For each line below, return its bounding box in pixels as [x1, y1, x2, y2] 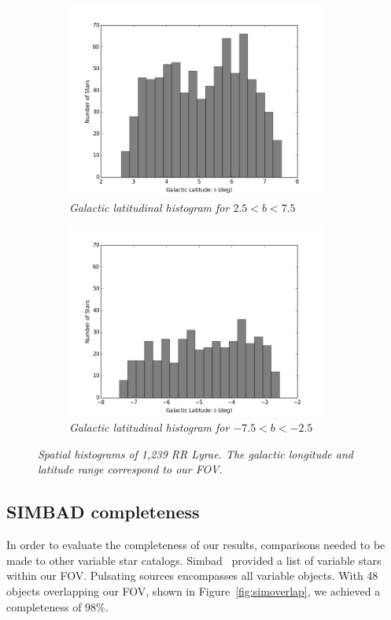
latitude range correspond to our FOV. [38, 461, 223, 477]
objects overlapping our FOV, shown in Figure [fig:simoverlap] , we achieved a [6, 582, 381, 599]
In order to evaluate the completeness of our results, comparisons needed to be [6, 536, 385, 553]
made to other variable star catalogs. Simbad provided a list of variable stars [6, 551, 382, 568]
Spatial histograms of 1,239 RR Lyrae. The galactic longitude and [38, 445, 353, 462]
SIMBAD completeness [6, 499, 200, 524]
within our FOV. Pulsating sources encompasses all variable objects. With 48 [6, 567, 378, 584]
